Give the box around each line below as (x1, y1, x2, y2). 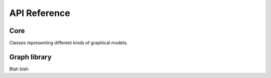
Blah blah (9, 65, 29, 72)
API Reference (9, 7, 70, 18)
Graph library (9, 52, 52, 61)
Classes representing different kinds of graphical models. (9, 40, 128, 46)
